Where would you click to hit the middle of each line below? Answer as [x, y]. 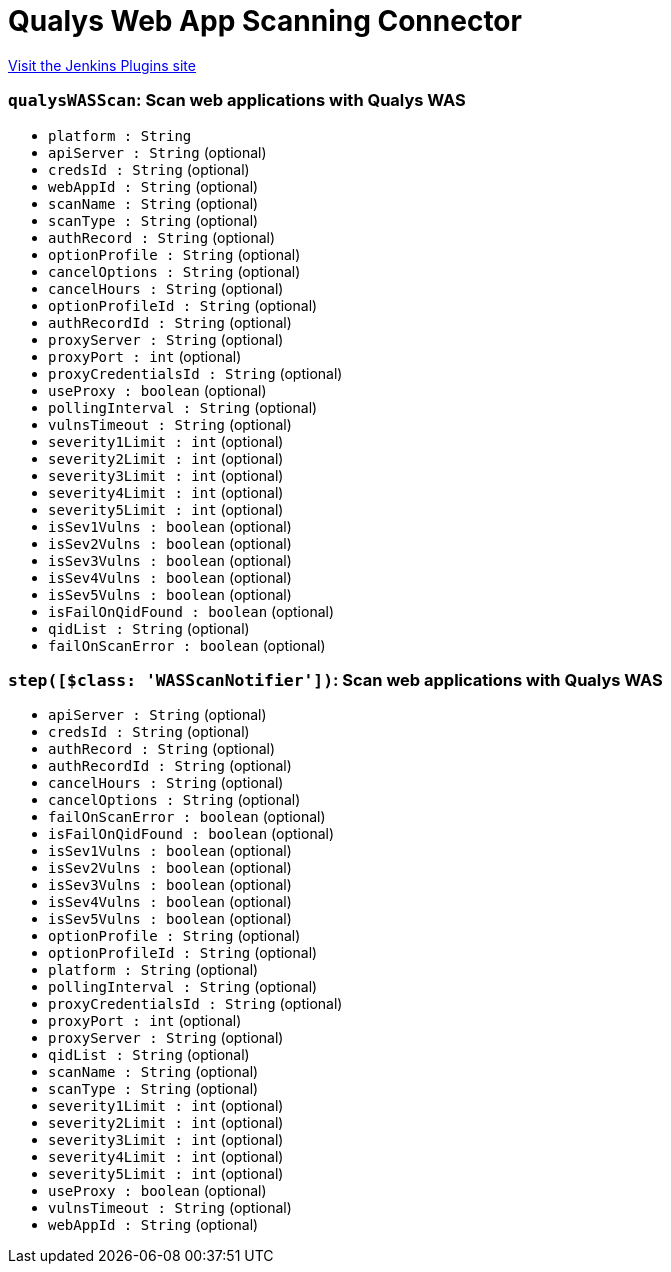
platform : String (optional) [153, 970]
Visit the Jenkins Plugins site [102, 65]
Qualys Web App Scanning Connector [265, 21]
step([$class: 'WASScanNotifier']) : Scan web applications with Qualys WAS [335, 679]
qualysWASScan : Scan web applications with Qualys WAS [237, 100]
